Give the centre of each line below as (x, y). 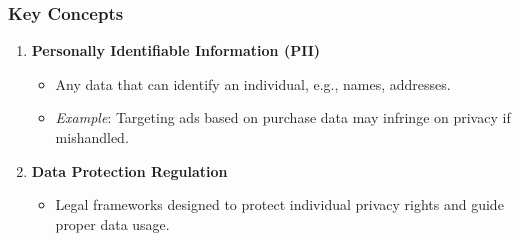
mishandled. (92, 137)
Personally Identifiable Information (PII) (176, 50)
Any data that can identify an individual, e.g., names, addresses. (253, 83)
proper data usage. (112, 223)
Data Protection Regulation (129, 170)
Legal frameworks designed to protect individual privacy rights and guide (279, 204)
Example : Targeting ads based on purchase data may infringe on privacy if (283, 117)
